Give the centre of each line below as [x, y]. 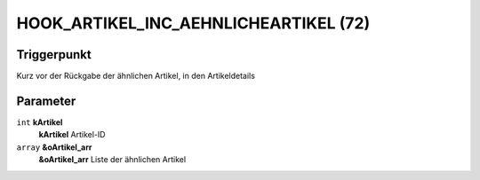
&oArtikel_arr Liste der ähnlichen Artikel [112, 160]
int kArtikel [40, 122]
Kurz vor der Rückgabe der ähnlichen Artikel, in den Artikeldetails [136, 76]
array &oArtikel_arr [54, 147]
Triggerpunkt [54, 55]
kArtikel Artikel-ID [72, 135]
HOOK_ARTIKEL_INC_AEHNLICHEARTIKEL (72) [193, 23]
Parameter [46, 101]
